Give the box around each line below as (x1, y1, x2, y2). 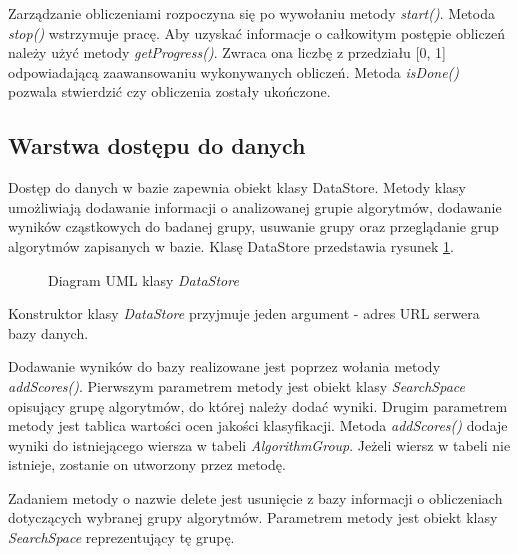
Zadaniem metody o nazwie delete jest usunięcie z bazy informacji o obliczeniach (8, 487, 503, 508)
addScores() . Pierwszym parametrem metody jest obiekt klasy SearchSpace (8, 375, 465, 396)
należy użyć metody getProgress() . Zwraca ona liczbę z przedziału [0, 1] (8, 42, 446, 63)
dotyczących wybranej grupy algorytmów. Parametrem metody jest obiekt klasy (8, 507, 498, 528)
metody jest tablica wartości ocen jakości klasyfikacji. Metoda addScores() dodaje (8, 415, 508, 436)
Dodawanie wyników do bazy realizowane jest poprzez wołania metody (8, 356, 441, 377)
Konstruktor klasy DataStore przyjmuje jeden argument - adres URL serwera (8, 303, 480, 324)
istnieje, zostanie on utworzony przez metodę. (8, 454, 286, 475)
